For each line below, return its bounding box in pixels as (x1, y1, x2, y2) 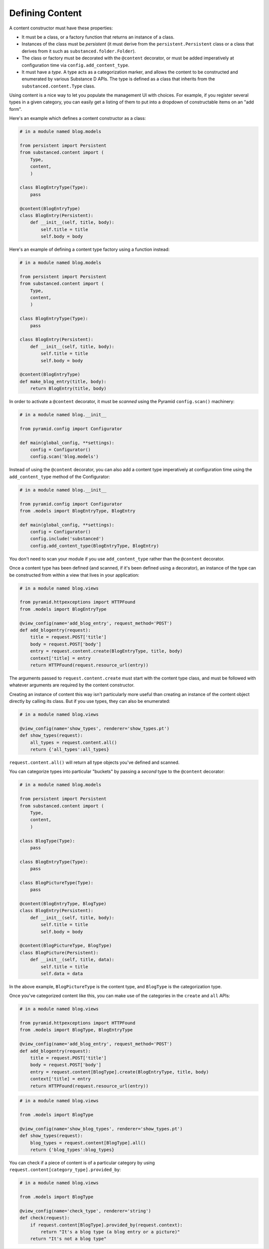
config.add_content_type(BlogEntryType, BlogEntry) (30, 543, 159, 549)
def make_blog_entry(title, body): (19, 379, 107, 384)
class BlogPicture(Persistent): (19, 950, 99, 955)
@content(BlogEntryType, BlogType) (19, 901, 107, 907)
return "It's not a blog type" (30, 1236, 107, 1242)
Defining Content (9, 7, 82, 18)
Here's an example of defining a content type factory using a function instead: (9, 246, 170, 252)
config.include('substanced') (30, 536, 104, 542)
